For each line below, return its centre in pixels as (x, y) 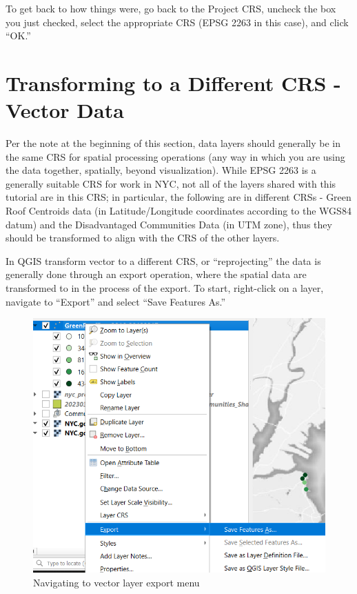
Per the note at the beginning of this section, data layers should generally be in (173, 143)
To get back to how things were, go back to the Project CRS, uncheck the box (171, 8)
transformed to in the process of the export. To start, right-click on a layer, (165, 288)
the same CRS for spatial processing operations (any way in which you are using (175, 156)
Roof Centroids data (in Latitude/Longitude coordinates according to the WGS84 (178, 211)
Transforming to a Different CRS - (173, 82)
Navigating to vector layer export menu (116, 582)
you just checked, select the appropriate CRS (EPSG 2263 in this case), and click (177, 22)
